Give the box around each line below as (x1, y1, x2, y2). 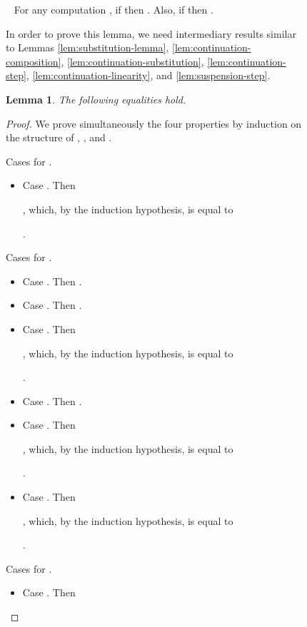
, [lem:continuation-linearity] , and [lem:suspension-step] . (26, 68, 271, 83)
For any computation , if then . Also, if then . (14, 2, 213, 16)
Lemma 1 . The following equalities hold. (6, 91, 186, 106)
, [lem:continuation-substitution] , (61, 53, 204, 68)
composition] (6, 53, 61, 68)
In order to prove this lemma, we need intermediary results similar (6, 26, 296, 41)
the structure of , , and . (6, 130, 112, 145)
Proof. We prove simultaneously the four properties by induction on (6, 116, 302, 131)
